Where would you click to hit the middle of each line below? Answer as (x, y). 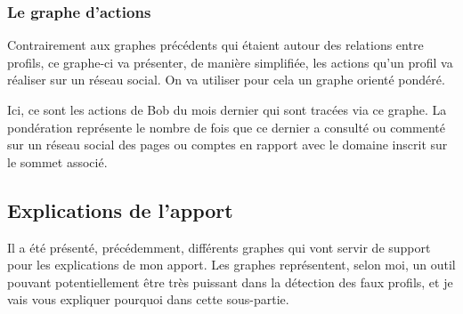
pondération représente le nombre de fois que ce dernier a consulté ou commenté (226, 127)
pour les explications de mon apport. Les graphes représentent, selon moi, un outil (231, 265)
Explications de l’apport (120, 209)
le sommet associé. (57, 161)
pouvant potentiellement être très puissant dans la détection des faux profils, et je (230, 282)
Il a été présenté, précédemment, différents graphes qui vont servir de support (219, 247)
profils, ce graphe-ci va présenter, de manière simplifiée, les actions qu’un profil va (230, 62)
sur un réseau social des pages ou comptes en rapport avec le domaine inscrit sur (227, 145)
